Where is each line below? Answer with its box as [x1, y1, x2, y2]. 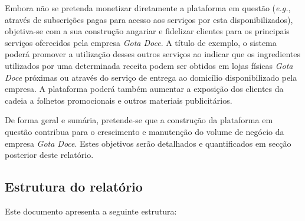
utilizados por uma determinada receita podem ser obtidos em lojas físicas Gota [5, 59, 293, 71]
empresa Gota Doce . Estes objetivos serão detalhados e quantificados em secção [5, 137, 291, 149]
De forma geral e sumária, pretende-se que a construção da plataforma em [5, 114, 273, 126]
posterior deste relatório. [5, 149, 94, 161]
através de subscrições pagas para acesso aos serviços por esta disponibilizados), [5, 13, 293, 25]
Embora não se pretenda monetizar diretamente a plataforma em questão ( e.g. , [5, 2, 291, 14]
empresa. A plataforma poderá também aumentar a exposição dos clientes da [5, 83, 284, 95]
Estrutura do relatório [5, 177, 143, 196]
